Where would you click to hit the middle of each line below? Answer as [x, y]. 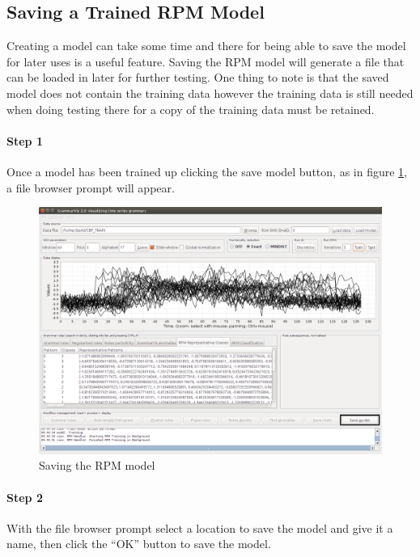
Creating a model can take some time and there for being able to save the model [206, 46]
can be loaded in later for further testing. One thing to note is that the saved [198, 77]
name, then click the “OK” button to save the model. [139, 544]
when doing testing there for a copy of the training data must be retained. [191, 109]
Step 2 [25, 497]
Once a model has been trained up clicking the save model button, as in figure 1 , [207, 171]
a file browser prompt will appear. [91, 187]
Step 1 [25, 140]
